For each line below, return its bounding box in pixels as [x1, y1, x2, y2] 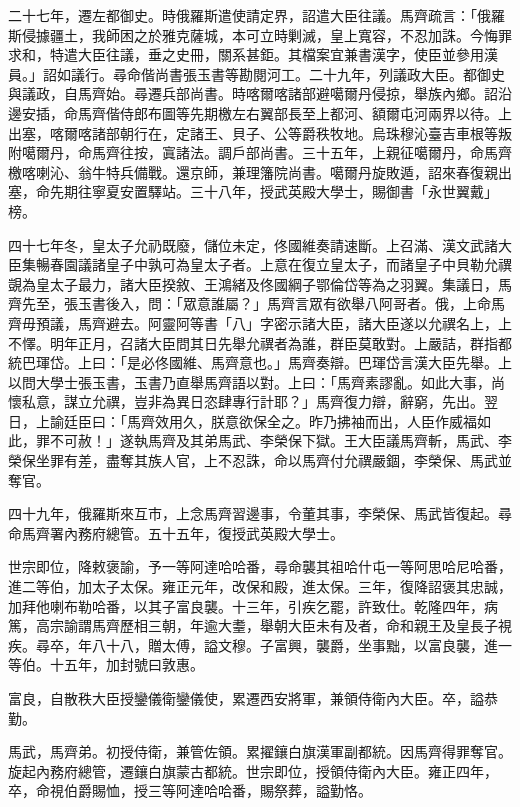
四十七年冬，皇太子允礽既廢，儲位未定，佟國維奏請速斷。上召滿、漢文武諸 [8, 234, 498, 255]
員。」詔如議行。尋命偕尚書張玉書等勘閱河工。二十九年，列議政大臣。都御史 [8, 63, 505, 84]
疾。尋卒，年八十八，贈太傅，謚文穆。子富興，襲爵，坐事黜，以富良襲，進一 [8, 634, 512, 655]
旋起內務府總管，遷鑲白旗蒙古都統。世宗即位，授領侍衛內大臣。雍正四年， [8, 760, 498, 781]
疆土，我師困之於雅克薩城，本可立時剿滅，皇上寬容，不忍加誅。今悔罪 [49, 24, 512, 45]
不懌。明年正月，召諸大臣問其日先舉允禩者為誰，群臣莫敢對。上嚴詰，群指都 [8, 332, 512, 353]
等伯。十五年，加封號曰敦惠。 [8, 654, 204, 675]
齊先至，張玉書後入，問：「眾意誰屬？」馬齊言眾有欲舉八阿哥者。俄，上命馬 [8, 293, 505, 314]
